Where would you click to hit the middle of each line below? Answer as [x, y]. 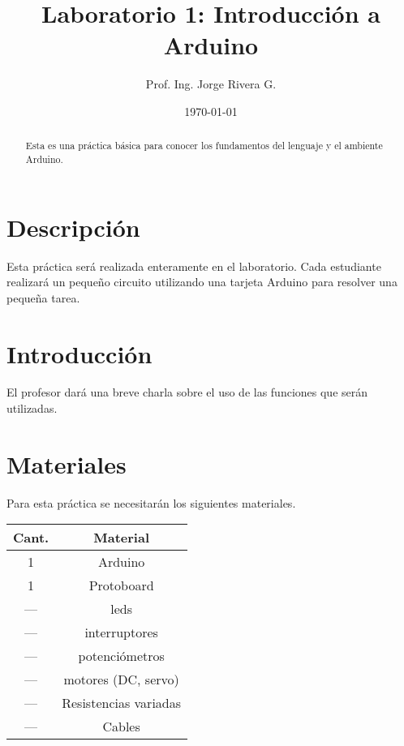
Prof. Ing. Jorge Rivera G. [211, 84]
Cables [121, 727]
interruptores [121, 632]
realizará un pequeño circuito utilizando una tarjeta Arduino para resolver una [202, 282]
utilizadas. [32, 408]
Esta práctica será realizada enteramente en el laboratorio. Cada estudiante [194, 266]
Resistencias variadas [122, 703]
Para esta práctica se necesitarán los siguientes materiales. [151, 502]
